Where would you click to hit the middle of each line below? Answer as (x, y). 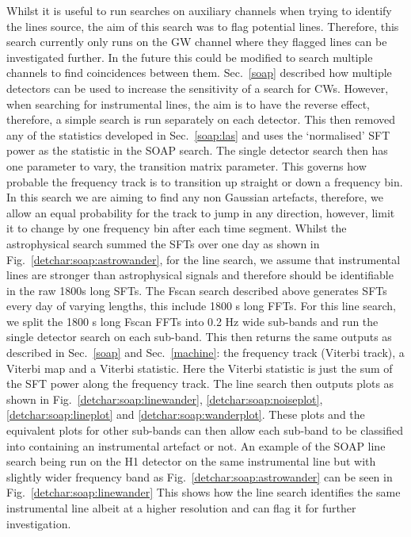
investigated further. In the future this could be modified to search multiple (190, 57)
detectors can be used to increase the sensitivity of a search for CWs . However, (198, 88)
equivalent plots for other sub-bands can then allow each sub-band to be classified (205, 430)
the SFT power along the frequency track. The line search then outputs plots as (200, 384)
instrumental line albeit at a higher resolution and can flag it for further (181, 508)
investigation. (39, 523)
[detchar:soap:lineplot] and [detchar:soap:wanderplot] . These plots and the (186, 414)
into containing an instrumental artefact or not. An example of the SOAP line (196, 445)
